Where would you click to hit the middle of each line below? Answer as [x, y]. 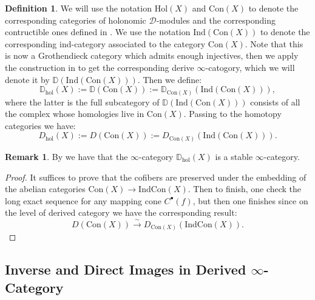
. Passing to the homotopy [232, 114]
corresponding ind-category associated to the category [105, 43]
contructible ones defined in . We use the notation [98, 32]
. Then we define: [170, 79]
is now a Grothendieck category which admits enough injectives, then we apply [152, 55]
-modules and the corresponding [216, 20]
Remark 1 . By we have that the [66, 156]
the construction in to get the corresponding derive [100, 67]
